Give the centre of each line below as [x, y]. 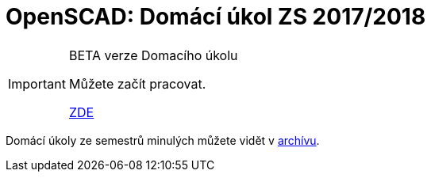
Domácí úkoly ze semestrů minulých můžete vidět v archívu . [163, 140]
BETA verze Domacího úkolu [153, 55]
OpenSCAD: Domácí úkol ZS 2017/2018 [216, 17]
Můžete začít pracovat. [137, 83]
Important [37, 83]
